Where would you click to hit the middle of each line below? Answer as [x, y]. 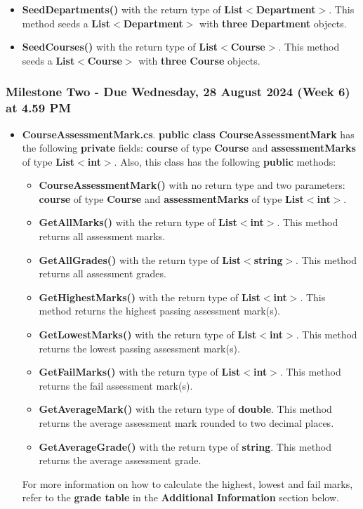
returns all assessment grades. [103, 273]
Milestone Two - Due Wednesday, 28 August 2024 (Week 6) [178, 92]
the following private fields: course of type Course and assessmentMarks [189, 148]
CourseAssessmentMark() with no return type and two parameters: [192, 185]
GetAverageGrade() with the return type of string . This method [185, 446]
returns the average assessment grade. [120, 460]
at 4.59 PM [39, 108]
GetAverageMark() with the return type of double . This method [185, 409]
